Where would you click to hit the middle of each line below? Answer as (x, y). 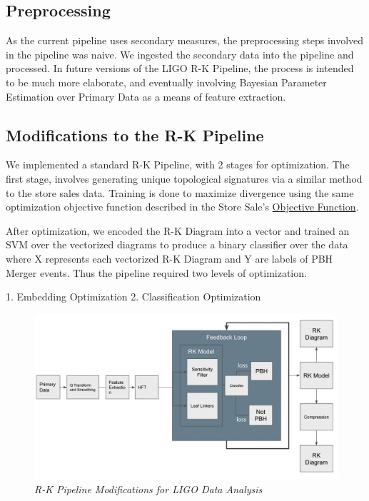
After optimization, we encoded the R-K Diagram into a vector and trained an (178, 230)
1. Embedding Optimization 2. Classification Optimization (133, 297)
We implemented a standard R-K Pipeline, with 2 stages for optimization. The (178, 165)
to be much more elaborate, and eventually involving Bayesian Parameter (166, 82)
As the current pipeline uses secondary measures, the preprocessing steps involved (185, 40)
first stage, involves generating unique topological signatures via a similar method (184, 178)
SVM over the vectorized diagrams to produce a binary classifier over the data (177, 244)
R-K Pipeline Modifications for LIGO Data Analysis (148, 489)
